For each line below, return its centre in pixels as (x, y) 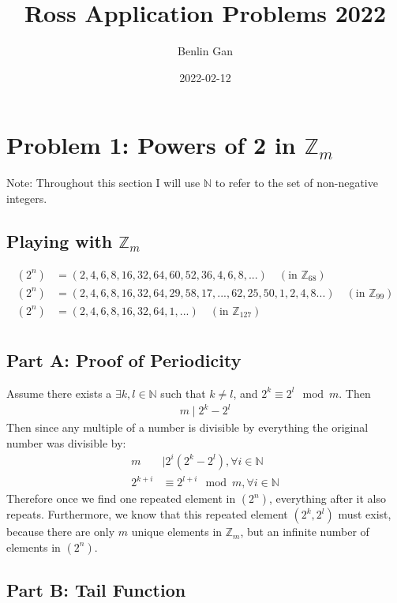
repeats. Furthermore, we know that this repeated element (147, 514)
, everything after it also (328, 498)
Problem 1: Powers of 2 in (151, 145)
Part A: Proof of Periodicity (124, 360)
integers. (27, 198)
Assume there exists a (59, 393)
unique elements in (177, 532)
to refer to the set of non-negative (296, 183)
